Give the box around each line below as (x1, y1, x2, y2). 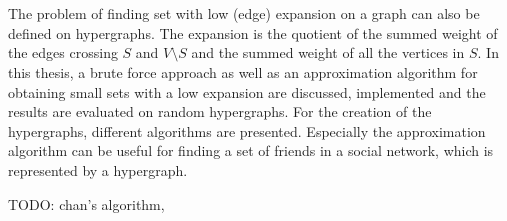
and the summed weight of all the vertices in (191, 42, 465, 63)
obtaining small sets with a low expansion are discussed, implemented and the (8, 81, 486, 102)
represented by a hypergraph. (8, 159, 188, 180)
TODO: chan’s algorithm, (8, 193, 165, 214)
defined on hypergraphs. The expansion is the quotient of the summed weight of (8, 22, 498, 43)
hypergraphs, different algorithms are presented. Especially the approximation (8, 120, 486, 141)
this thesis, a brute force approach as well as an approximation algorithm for (8, 61, 478, 82)
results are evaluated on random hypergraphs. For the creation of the (8, 101, 432, 122)
